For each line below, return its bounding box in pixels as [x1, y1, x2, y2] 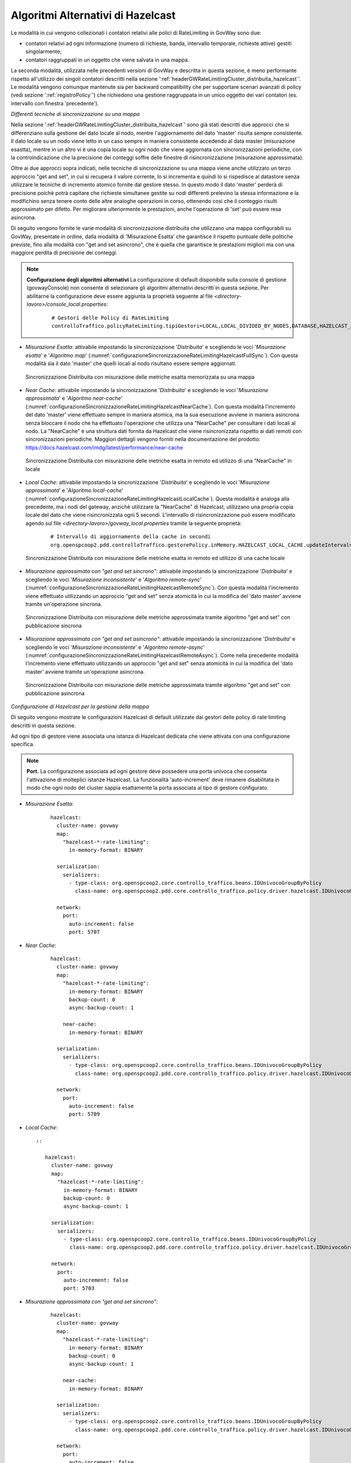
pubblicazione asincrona [25, 689, 85, 696]
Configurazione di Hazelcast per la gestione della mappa [11, 703, 149, 710]
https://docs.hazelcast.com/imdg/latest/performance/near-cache [25, 444, 184, 451]
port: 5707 [68, 929, 100, 936]
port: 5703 [63, 1285, 95, 1292]
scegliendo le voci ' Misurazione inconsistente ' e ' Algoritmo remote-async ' [25, 644, 205, 651]
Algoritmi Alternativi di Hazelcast [11, 9, 175, 22]
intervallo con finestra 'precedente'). [11, 99, 99, 107]
